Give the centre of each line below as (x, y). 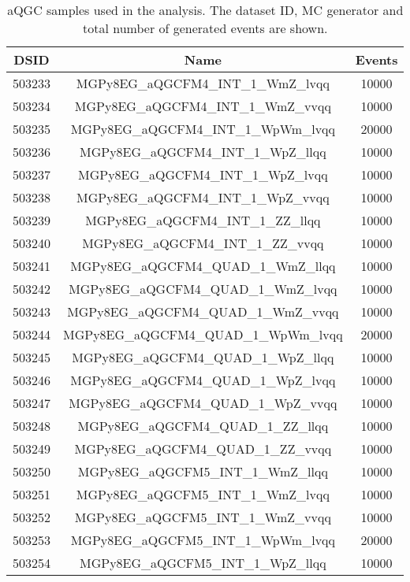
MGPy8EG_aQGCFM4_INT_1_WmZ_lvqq (203, 83)
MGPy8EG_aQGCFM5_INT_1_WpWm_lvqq (203, 540)
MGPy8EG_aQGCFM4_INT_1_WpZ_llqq (203, 152)
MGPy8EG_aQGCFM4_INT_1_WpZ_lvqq (203, 174)
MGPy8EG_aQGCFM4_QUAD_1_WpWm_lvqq (203, 334)
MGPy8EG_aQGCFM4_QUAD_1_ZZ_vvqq (203, 449)
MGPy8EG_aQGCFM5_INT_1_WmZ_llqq (203, 471)
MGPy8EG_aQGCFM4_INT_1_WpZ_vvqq (203, 197)
